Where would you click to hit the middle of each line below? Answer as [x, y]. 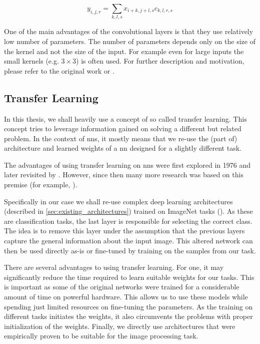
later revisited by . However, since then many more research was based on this [124, 175]
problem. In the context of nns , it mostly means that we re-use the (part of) [121, 138]
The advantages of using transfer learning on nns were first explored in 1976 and [127, 164]
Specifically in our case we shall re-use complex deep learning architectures [118, 201]
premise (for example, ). [41, 185]
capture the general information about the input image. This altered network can [128, 241]
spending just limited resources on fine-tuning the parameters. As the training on [128, 306]
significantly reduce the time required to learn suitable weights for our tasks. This [129, 277]
